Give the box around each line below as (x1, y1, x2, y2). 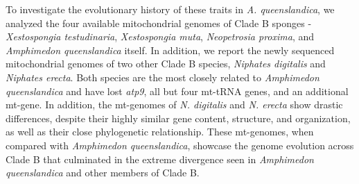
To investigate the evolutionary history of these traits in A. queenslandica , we (6, 2, 335, 16)
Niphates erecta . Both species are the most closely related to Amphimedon (6, 69, 319, 84)
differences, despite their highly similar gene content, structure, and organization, (6, 110, 351, 125)
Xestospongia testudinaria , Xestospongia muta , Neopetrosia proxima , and (6, 29, 315, 44)
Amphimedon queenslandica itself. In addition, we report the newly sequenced (6, 42, 335, 57)
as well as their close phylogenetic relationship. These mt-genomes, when (6, 124, 314, 139)
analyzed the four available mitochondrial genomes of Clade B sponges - (6, 15, 312, 30)
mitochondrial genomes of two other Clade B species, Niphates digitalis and (6, 56, 326, 71)
